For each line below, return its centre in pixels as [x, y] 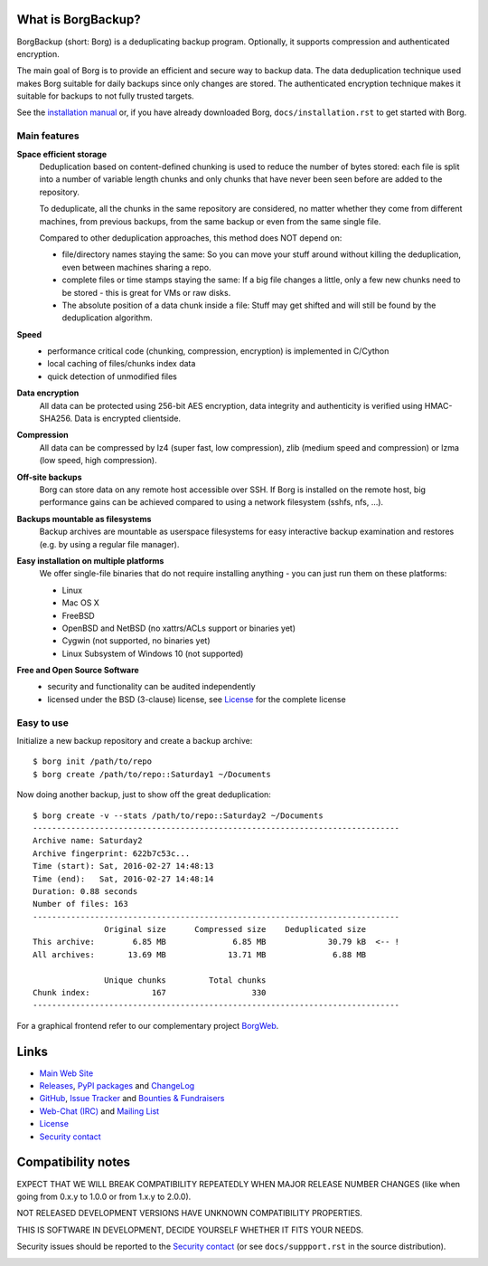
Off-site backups [49, 477]
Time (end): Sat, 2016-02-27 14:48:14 [123, 879]
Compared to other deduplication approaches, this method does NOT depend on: [191, 238]
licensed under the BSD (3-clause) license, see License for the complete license [197, 699]
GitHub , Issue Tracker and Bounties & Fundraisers [132, 1099]
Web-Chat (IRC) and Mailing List [99, 1111]
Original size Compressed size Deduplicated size [235, 929]
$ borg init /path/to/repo [93, 762]
